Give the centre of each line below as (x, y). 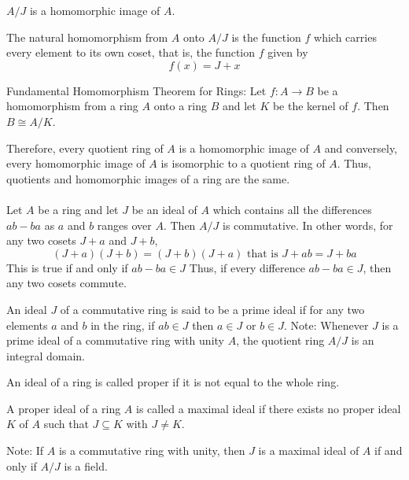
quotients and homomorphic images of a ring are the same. (148, 178)
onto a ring (180, 106)
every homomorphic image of (76, 163)
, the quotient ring (280, 340)
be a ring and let (78, 209)
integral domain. (46, 355)
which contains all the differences (292, 209)
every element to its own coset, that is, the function (131, 52)
